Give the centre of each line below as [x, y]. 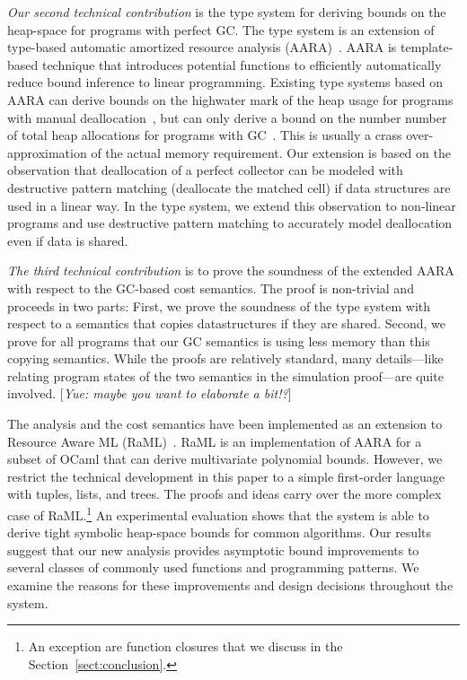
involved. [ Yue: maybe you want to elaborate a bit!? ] [150, 393]
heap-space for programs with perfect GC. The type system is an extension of [221, 29]
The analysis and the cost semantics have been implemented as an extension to [225, 424]
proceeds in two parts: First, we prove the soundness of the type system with [219, 305]
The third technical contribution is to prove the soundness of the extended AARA [231, 270]
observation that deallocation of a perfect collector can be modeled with [205, 170]
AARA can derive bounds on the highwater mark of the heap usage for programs [230, 99]
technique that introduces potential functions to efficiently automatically [242, 64]
